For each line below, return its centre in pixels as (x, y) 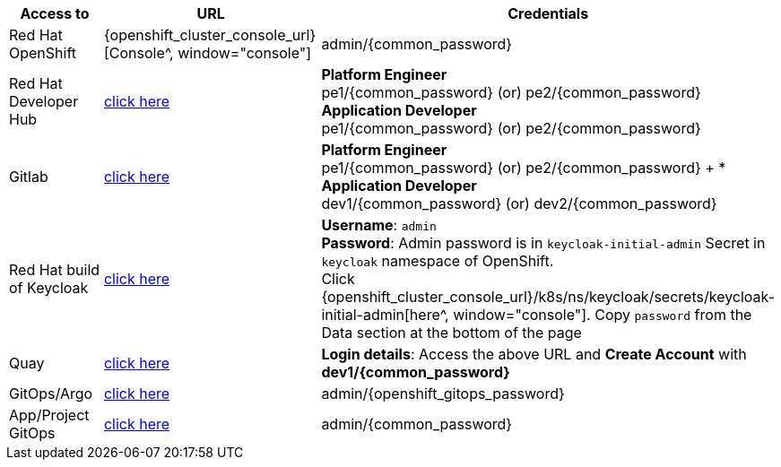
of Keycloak (49, 288)
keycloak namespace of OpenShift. (438, 261)
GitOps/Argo (51, 393)
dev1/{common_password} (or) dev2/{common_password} (519, 203)
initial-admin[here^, (385, 315)
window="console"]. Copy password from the (603, 315)
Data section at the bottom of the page (451, 333)
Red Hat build (55, 270)
